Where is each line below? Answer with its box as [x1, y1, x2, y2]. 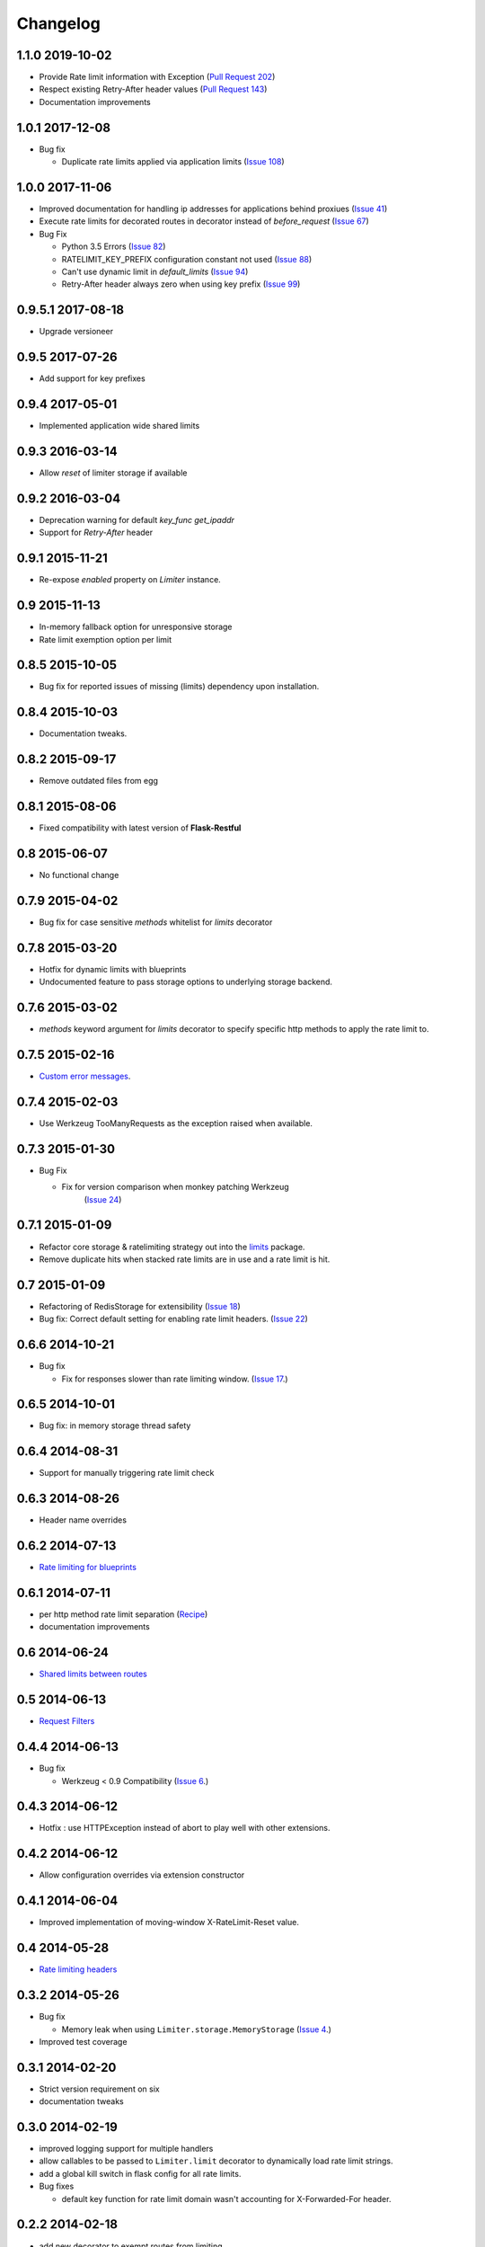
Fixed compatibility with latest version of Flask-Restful [39, 822, 242, 833]
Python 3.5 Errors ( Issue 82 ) [61, 241, 166, 252]
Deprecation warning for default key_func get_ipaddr [39, 514, 235, 525]
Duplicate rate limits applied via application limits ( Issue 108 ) [61, 156, 285, 167]
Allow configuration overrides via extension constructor [39, 1870, 245, 1880]
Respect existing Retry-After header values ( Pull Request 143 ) [39, 84, 268, 94]
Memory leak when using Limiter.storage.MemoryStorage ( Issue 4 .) [61, 2023, 332, 2035]
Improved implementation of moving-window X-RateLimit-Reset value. [39, 1917, 300, 1928]
